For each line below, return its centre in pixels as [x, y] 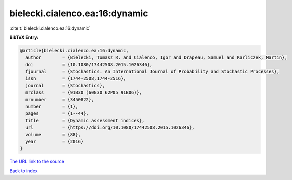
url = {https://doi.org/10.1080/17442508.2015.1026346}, [110, 128]
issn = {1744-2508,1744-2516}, [76, 78]
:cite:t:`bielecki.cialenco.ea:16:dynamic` [50, 28]
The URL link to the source [37, 162]
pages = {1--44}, [57, 114]
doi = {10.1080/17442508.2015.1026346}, [89, 64]
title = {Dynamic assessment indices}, [85, 121]
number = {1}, [52, 107]
